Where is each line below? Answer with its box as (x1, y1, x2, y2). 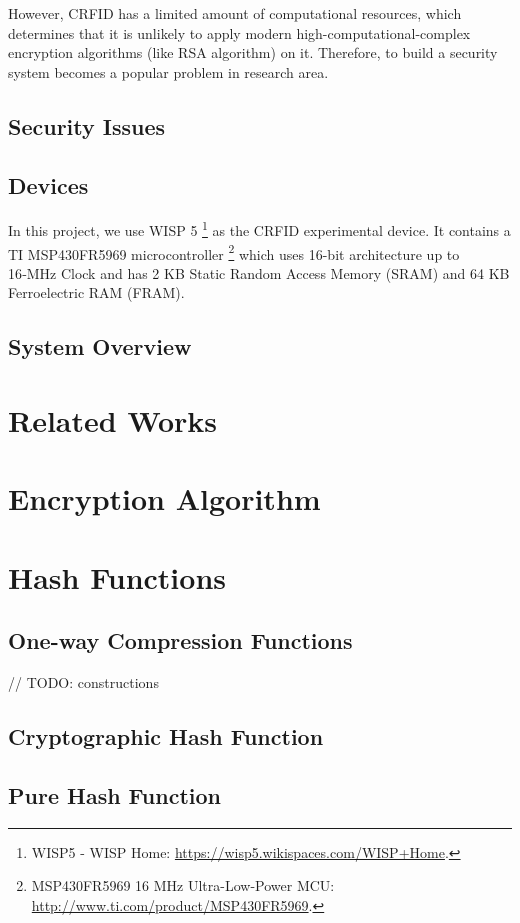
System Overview (8, 331, 192, 362)
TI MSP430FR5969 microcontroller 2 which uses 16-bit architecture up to (8, 240, 460, 264)
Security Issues (8, 110, 166, 141)
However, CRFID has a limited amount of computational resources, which (8, 3, 462, 23)
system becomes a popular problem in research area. (8, 61, 329, 82)
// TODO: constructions (8, 672, 159, 693)
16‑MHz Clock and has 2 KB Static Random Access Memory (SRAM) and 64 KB (8, 262, 510, 283)
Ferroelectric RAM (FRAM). (8, 282, 185, 303)
